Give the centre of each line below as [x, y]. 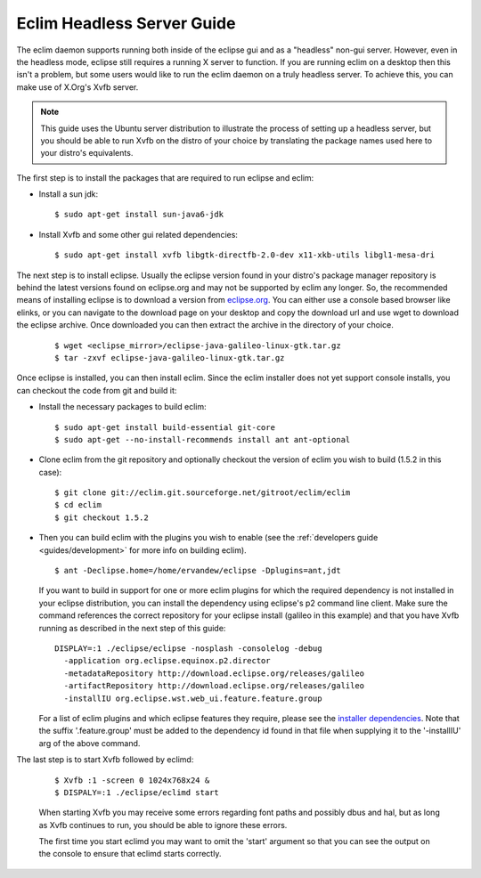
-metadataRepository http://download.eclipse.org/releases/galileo [214, 673]
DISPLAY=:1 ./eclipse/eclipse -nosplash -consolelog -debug [188, 649]
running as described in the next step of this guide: [132, 628]
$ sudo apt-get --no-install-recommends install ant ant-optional [203, 439]
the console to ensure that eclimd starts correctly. [130, 854]
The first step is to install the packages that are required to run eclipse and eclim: [165, 177]
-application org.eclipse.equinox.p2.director [167, 661]
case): [50, 472]
